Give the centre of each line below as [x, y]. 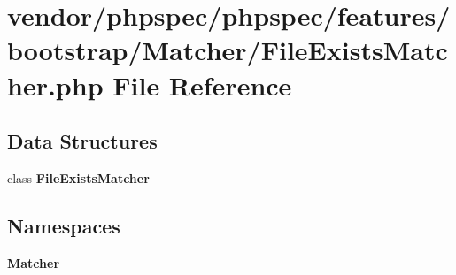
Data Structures [82, 141]
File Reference [202, 84]
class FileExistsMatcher [78, 177]
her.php [55, 84]
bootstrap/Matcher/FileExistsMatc [228, 50]
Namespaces [64, 225]
